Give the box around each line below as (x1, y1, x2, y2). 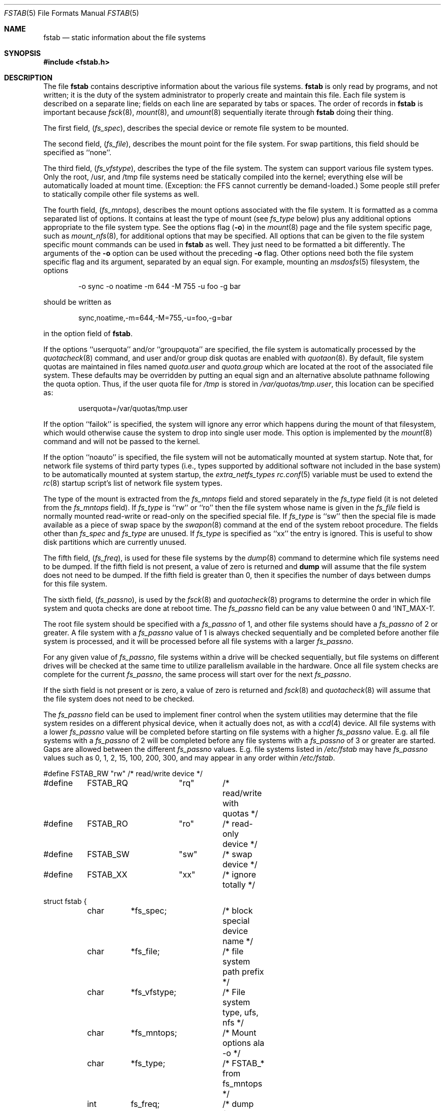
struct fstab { (43, 897, 87, 905)
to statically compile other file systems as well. (43, 190, 199, 198)
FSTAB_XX (87, 869, 128, 880)
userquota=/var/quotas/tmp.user (78, 404, 188, 413)
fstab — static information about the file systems (43, 33, 206, 42)
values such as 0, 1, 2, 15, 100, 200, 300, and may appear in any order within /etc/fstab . (43, 753, 335, 762)
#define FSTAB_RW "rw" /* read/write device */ (43, 769, 203, 778)
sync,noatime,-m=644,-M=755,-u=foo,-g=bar (78, 313, 233, 322)
